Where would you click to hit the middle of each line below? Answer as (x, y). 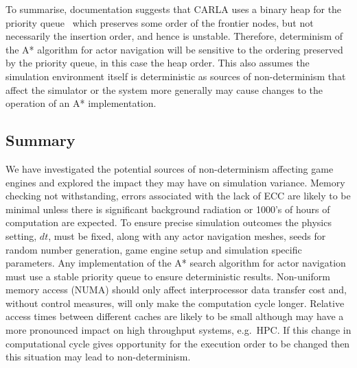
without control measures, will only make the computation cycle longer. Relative (175, 303)
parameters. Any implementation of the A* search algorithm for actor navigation (176, 263)
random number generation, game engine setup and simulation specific (154, 249)
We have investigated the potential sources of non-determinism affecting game (170, 168)
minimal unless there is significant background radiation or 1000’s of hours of (168, 209)
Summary (41, 140)
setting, (21, 235)
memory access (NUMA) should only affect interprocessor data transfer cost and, (176, 290)
